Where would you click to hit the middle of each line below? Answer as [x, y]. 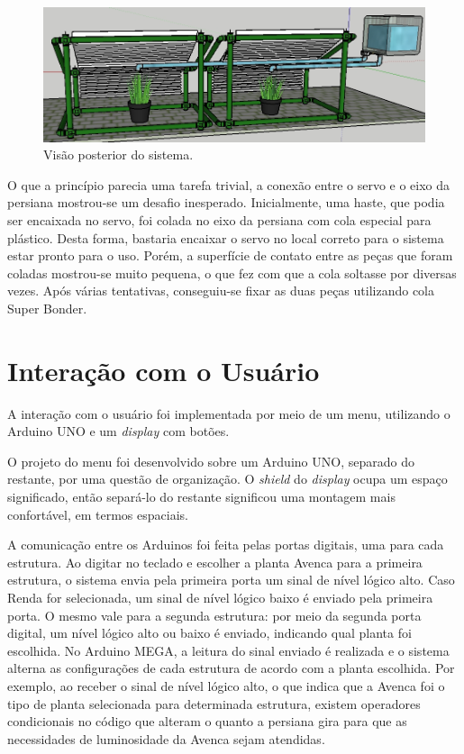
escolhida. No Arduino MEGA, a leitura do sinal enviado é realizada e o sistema [228, 650]
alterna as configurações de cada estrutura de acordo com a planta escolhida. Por [231, 668]
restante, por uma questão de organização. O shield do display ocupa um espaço [227, 479]
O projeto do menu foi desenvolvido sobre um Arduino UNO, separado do [211, 461]
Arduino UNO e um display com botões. [118, 431]
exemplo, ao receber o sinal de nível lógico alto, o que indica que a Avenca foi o [226, 685]
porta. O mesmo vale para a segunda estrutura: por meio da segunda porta [214, 615]
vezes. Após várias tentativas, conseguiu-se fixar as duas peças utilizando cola [221, 291]
